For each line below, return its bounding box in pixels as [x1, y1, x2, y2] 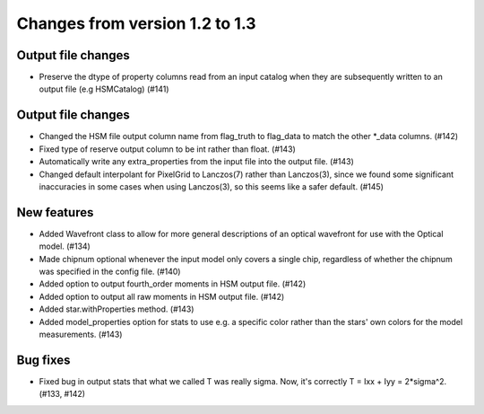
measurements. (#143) [39, 329, 123, 339]
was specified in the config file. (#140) [39, 266, 181, 277]
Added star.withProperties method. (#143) [39, 304, 194, 314]
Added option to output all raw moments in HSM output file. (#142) [39, 291, 285, 302]
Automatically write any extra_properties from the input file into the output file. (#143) [39, 156, 354, 167]
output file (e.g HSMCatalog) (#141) [39, 84, 169, 94]
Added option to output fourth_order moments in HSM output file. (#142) [39, 278, 307, 289]
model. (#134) [39, 241, 91, 251]
